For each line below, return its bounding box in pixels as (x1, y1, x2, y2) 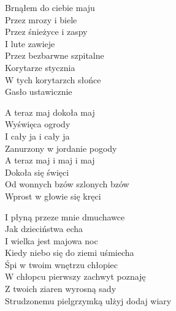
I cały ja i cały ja (5, 129, 70, 142)
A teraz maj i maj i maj (5, 154, 95, 167)
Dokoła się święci (5, 165, 69, 178)
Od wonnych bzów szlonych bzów (5, 178, 129, 190)
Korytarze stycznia (5, 61, 75, 73)
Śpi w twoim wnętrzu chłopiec (5, 258, 118, 271)
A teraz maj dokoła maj (5, 105, 95, 118)
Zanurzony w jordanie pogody (5, 141, 117, 154)
